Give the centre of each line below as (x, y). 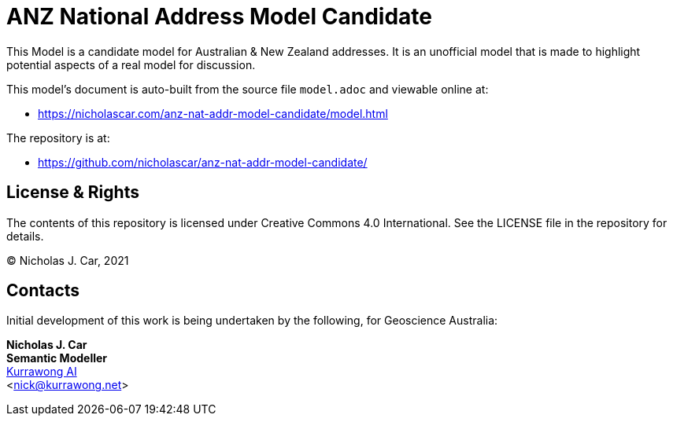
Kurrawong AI (42, 372)
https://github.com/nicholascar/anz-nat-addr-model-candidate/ (203, 162)
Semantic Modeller (57, 358)
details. (25, 236)
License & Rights (73, 193)
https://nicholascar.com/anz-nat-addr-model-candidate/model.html (213, 113)
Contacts (43, 291)
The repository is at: (58, 138)
